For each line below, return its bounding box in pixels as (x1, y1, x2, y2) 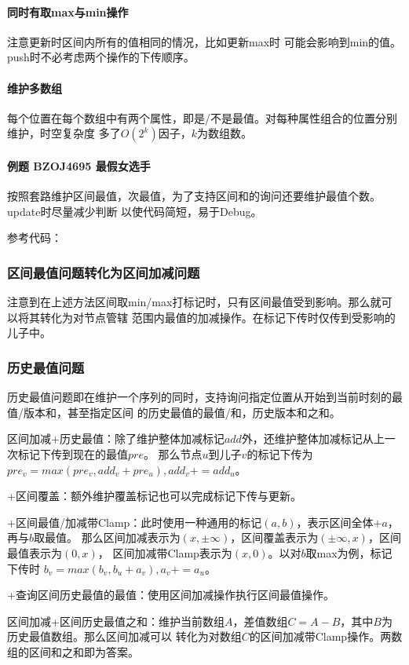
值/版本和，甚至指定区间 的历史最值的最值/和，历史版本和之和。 (7, 404, 341, 420)
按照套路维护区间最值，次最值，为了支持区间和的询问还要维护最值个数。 (7, 188, 381, 204)
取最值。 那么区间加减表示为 (34, 529, 181, 546)
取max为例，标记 (305, 544, 393, 561)
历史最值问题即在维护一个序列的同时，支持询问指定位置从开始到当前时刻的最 (7, 389, 403, 405)
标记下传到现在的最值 (17, 445, 128, 462)
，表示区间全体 (296, 513, 374, 530)
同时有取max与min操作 (7, 3, 129, 20)
